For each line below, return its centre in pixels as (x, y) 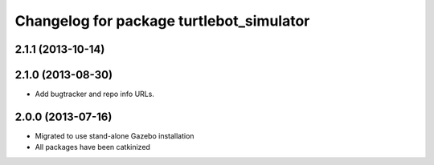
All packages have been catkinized (92, 147)
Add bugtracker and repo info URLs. (94, 94)
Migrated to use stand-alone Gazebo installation (115, 135)
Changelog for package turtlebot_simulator (162, 21)
